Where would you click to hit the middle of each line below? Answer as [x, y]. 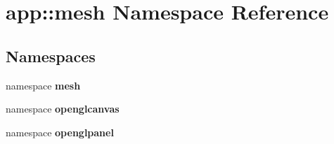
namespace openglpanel [60, 132]
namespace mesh [43, 85]
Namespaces [51, 56]
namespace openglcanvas [63, 109]
